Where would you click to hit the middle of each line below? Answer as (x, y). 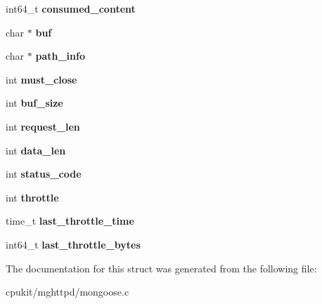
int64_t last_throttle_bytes (73, 244)
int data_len (36, 150)
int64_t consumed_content (71, 8)
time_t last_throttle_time (70, 221)
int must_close (41, 79)
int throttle (32, 197)
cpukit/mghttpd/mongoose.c (67, 292)
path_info (60, 56)
